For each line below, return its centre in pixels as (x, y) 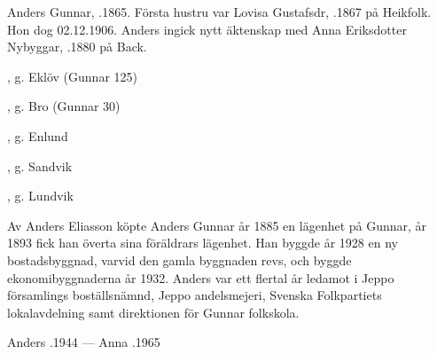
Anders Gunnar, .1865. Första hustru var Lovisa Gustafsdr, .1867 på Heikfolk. (219, 12)
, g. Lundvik (40, 196)
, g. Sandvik (40, 165)
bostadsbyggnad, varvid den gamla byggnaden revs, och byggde (179, 260)
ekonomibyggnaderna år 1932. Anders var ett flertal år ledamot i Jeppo (201, 277)
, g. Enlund (38, 135)
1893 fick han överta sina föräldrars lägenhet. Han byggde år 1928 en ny (203, 243)
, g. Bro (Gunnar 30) (64, 106)
